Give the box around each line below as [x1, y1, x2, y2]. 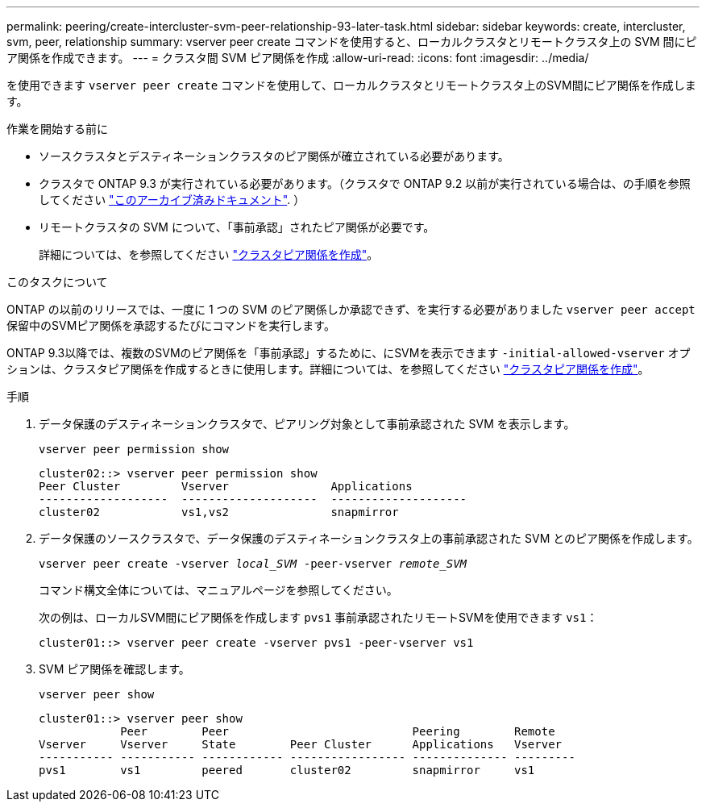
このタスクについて [6, 275, 108, 289]
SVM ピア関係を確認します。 [39, 662, 190, 676]
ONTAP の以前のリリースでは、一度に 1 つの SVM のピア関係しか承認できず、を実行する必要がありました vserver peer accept [6, 302, 696, 316]
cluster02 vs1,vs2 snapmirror [39, 506, 399, 519]
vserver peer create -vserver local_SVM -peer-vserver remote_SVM [39, 557, 467, 570]
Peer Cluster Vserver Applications [39, 480, 413, 493]
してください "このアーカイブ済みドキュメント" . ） [39, 193, 305, 206]
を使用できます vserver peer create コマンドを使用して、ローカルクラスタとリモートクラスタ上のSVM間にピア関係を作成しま [6, 78, 696, 92]
